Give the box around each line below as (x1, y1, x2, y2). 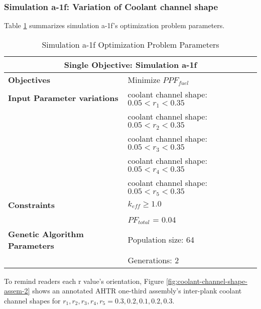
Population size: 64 (127, 234, 194, 245)
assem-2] (4, 285, 30, 296)
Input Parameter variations (8, 92, 118, 104)
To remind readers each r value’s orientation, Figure (4, 275, 164, 286)
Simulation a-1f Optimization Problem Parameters (42, 38, 219, 50)
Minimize (127, 73, 161, 85)
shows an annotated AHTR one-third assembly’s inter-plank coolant (32, 285, 242, 296)
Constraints (8, 198, 55, 211)
